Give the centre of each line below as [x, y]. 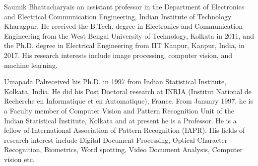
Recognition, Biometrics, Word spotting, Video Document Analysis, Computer [123, 149]
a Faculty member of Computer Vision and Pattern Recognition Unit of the [119, 110]
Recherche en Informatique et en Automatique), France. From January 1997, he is [129, 101]
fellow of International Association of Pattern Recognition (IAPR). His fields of [125, 130]
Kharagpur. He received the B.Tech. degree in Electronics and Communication [123, 26]
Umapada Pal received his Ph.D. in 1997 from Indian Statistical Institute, [115, 82]
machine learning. [31, 65]
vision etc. [19, 159]
